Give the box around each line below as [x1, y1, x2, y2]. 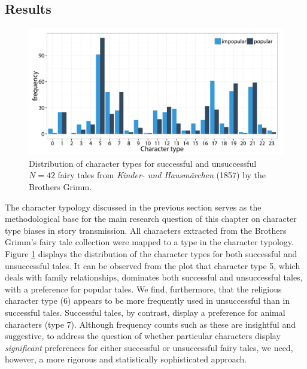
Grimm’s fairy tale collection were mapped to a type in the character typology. [5, 236, 294, 248]
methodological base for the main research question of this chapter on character [5, 212, 297, 225]
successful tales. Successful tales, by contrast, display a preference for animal [5, 306, 285, 318]
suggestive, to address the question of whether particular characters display [5, 330, 281, 342]
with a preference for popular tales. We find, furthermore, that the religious [5, 282, 282, 295]
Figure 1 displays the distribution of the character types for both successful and [5, 247, 297, 260]
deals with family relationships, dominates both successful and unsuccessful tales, [5, 271, 303, 283]
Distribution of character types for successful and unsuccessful [29, 157, 257, 169]
